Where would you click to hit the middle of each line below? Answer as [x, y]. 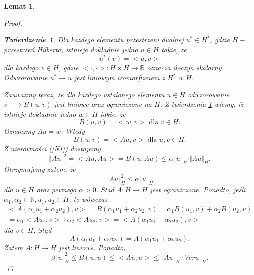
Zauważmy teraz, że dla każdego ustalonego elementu [84, 94]
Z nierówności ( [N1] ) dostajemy [52, 148]
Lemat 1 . [19, 6]
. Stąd [43, 230]
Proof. [13, 23]
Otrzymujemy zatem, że [40, 168]
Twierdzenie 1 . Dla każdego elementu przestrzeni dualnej [94, 40]
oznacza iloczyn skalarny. [185, 68]
